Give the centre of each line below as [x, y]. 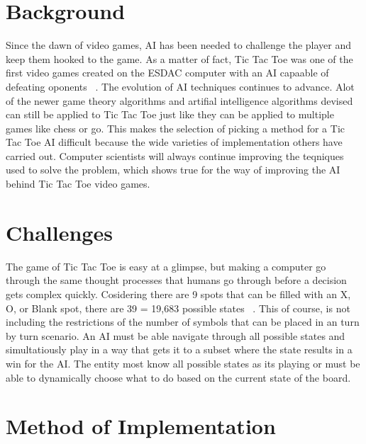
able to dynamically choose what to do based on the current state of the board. [178, 377]
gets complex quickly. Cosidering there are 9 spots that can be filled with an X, [178, 294]
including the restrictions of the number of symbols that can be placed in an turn [183, 322]
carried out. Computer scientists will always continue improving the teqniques [175, 155]
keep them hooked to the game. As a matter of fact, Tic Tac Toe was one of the [179, 58]
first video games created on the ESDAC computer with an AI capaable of [167, 73]
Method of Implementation [141, 426]
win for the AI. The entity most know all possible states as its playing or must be [183, 363]
